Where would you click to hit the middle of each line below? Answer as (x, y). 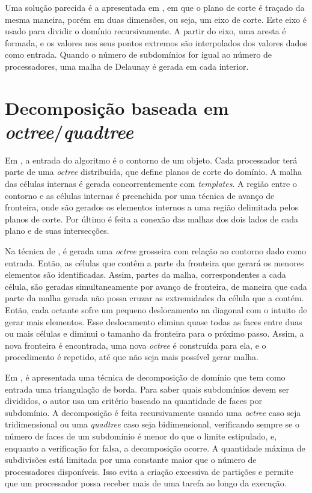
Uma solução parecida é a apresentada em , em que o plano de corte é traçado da (155, 7)
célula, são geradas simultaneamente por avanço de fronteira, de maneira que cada (156, 286)
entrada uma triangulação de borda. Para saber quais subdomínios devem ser (147, 389)
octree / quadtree (69, 131)
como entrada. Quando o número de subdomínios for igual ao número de (139, 54)
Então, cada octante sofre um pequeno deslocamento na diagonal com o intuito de (156, 310)
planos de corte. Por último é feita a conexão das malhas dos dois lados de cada (151, 219)
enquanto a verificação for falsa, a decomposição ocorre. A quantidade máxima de (155, 448)
